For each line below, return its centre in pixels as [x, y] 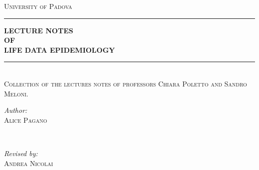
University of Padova [38, 6]
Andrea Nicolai [29, 163]
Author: [16, 110]
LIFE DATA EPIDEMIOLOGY [60, 49]
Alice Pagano [26, 120]
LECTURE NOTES [39, 30]
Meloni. [16, 93]
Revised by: [21, 153]
